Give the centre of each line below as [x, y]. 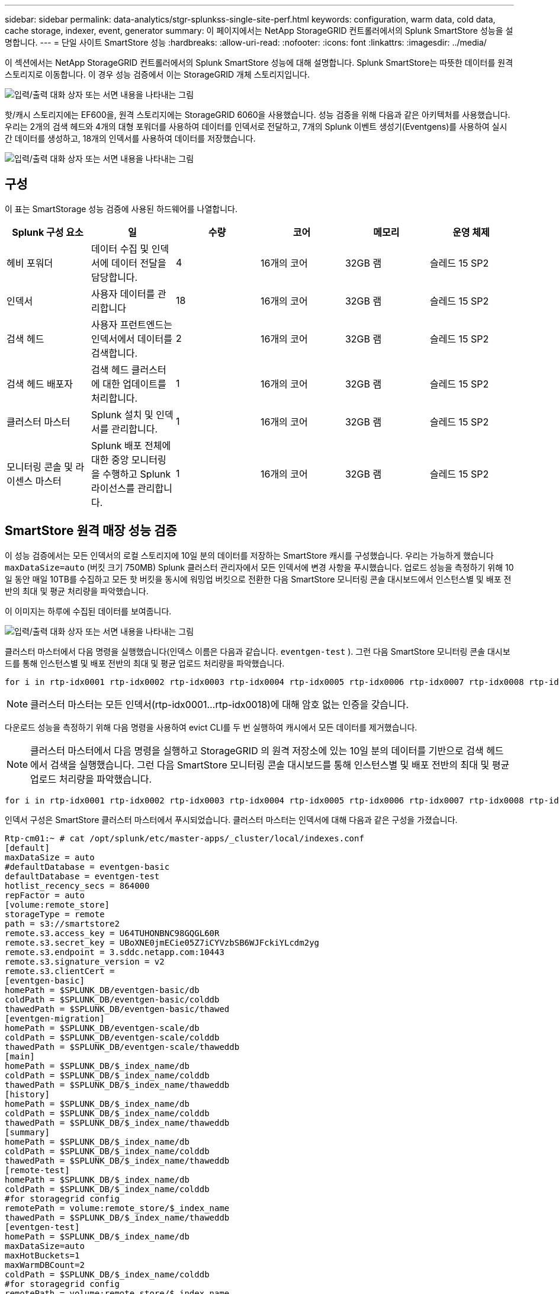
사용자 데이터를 [123, 294]
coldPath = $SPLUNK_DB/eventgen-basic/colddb [112, 999]
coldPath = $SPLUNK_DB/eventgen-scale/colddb [112, 1037]
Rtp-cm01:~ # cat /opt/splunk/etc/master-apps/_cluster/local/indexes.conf [184, 838]
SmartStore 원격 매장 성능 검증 [91, 531]
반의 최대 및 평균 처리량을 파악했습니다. [77, 591]
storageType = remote [55, 914]
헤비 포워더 [30, 263]
